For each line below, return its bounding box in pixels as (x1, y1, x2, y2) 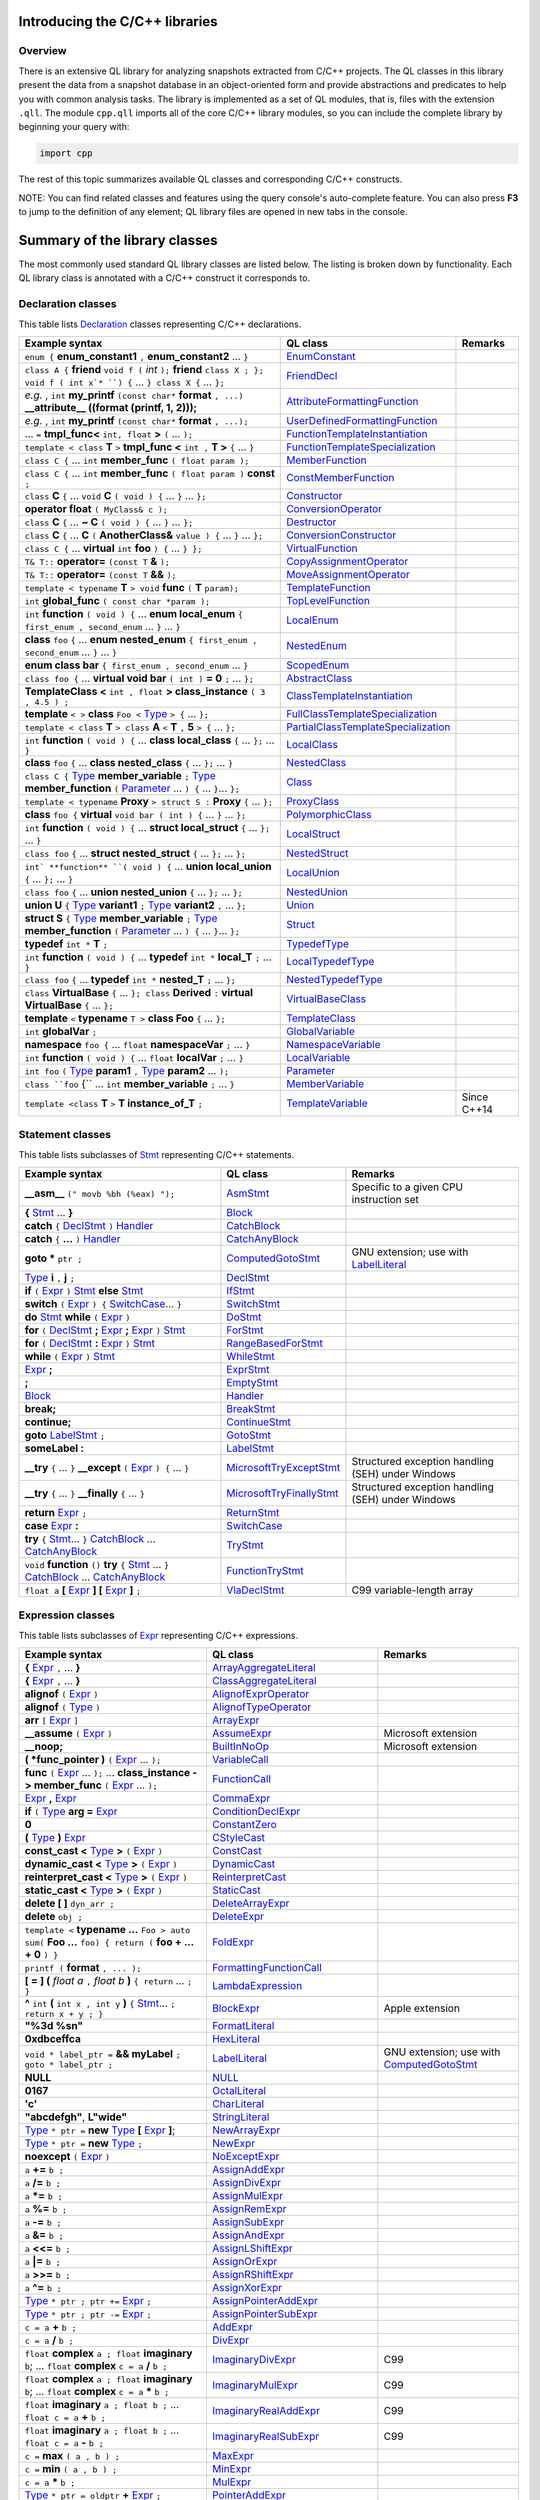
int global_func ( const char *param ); (24, 593, 211, 607)
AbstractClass (286, 671, 353, 685)
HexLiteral (211, 2032, 260, 2046)
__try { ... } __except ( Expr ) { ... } (24, 1461, 190, 1475)
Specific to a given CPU (351, 1180, 464, 1194)
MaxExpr (211, 2449, 255, 2463)
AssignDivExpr (211, 2176, 282, 2190)
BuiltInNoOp (211, 1740, 270, 1754)
